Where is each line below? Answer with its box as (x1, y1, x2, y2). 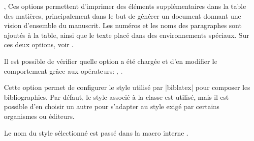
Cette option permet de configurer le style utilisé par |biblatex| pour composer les (4, 82, 250, 92)
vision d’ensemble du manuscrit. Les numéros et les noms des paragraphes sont (4, 20, 242, 30)
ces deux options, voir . (4, 39, 74, 50)
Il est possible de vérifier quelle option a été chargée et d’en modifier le (4, 56, 218, 66)
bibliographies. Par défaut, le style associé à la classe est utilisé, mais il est (4, 91, 229, 102)
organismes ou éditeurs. (4, 111, 75, 121)
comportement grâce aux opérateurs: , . (4, 65, 123, 76)
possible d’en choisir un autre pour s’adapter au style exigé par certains (4, 101, 220, 112)
